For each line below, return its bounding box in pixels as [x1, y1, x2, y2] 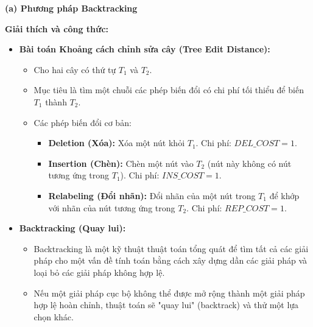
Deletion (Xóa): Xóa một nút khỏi [48, 136, 185, 149]
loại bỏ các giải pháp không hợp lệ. [33, 265, 165, 278]
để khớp [269, 189, 300, 202]
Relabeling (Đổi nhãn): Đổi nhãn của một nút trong [48, 189, 256, 202]
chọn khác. [33, 310, 74, 323]
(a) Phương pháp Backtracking [5, 2, 138, 14]
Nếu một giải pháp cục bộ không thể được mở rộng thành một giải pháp [33, 286, 305, 299]
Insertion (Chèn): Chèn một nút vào [48, 156, 194, 169]
